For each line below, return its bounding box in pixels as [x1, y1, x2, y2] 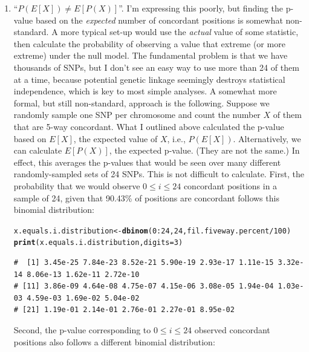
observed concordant [194, 323, 270, 336]
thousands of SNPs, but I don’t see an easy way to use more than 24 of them [13, 60, 299, 73]
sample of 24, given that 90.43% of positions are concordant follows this [13, 191, 279, 204]
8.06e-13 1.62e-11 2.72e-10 [27, 270, 140, 279]
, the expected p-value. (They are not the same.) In [109, 144, 300, 157]
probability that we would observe [13, 179, 140, 192]
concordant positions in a [183, 179, 278, 192]
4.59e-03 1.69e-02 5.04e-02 [27, 293, 140, 302]
